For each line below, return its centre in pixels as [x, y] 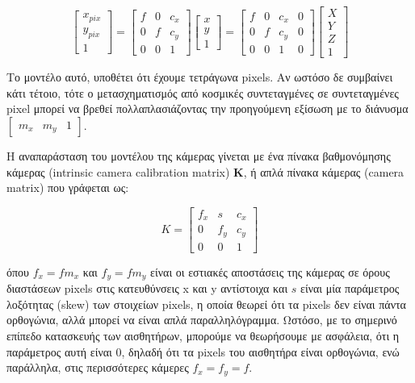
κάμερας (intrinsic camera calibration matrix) [118, 171]
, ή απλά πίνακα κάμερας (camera [324, 171]
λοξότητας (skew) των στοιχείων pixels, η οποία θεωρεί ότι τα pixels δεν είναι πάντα [206, 304]
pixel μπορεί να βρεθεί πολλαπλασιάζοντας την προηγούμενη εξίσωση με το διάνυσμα [207, 108]
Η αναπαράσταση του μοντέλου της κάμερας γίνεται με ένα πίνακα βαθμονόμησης [199, 155]
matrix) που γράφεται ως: [68, 187]
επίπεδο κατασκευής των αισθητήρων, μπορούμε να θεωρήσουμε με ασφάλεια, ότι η [203, 335]
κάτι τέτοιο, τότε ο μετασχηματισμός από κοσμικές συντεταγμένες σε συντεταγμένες [203, 92]
